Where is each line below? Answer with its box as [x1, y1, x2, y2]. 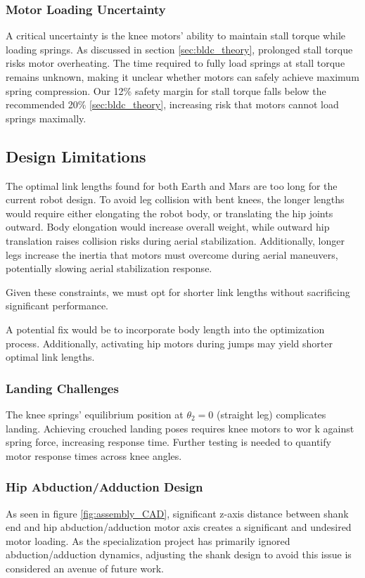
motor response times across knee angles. [6, 448, 182, 463]
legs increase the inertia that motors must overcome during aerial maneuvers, [6, 247, 338, 262]
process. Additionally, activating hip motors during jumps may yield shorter [6, 335, 333, 350]
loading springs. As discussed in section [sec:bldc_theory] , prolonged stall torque [6, 41, 353, 56]
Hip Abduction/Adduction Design [6, 478, 203, 496]
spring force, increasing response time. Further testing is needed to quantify [6, 435, 331, 449]
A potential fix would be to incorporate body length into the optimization [6, 321, 325, 336]
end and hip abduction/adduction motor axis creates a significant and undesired [6, 520, 352, 534]
